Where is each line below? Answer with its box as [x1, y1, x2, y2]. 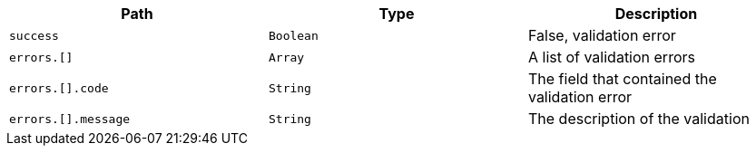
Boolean [268, 28, 319, 43]
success [9, 28, 59, 43]
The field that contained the [527, 70, 717, 88]
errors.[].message [9, 111, 131, 126]
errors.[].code [9, 81, 109, 95]
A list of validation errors [527, 48, 695, 66]
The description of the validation [527, 110, 750, 128]
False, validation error [527, 26, 676, 44]
